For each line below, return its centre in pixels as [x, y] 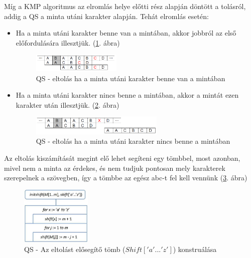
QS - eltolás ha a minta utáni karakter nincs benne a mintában [133, 141]
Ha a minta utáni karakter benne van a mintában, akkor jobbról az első [126, 33]
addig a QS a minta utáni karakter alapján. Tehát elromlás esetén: [106, 16]
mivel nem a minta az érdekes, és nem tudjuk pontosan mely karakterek [115, 168]
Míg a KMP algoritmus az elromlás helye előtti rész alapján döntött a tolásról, [125, 6]
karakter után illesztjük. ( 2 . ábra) [68, 104]
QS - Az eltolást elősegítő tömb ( [75, 249]
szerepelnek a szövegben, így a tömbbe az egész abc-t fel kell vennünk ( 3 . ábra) [126, 178]
